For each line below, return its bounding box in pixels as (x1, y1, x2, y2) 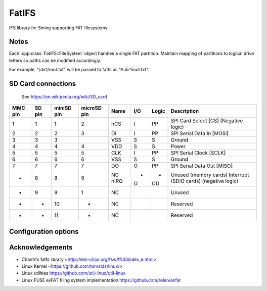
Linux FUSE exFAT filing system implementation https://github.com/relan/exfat (21, 277, 181, 283)
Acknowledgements (9, 243, 73, 252)
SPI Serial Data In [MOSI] (171, 130, 229, 137)
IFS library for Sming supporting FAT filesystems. (9, 25, 109, 31)
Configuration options (9, 228, 79, 236)
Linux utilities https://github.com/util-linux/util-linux (21, 270, 126, 276)
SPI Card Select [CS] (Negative (171, 117, 243, 124)
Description (171, 108, 199, 115)
